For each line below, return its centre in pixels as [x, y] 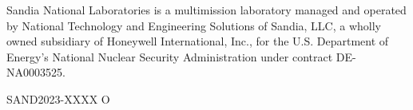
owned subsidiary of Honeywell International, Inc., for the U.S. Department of [198, 41]
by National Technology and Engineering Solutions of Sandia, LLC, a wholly [194, 25]
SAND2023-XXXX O [58, 98]
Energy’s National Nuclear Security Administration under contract [170, 56]
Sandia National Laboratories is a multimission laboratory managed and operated [206, 10]
